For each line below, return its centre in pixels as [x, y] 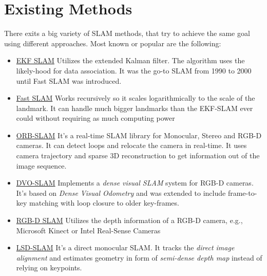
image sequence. [41, 165]
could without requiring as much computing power [96, 118]
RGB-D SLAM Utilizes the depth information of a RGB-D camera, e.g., [129, 220]
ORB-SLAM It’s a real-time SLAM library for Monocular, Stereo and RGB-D [139, 135]
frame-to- [242, 192]
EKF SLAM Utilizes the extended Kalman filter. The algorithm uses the [130, 60]
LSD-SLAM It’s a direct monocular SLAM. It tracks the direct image [125, 247]
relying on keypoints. [49, 268]
